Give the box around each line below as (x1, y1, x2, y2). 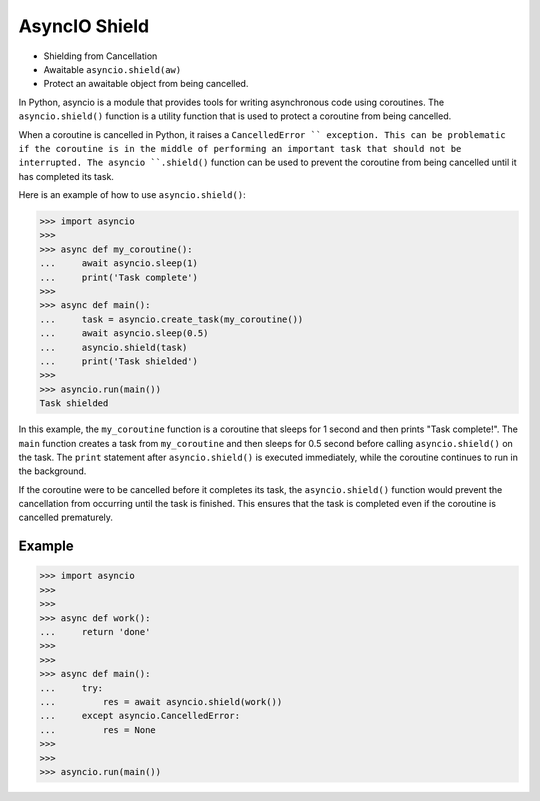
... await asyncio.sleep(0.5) (39, 328, 209, 339)
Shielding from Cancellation (43, 50, 158, 62)
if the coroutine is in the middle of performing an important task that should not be (18, 143, 462, 154)
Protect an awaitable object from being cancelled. (43, 78, 249, 90)
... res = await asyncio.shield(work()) (39, 696, 283, 707)
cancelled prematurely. (18, 511, 114, 524)
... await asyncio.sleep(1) (39, 258, 199, 269)
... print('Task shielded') (39, 355, 199, 367)
